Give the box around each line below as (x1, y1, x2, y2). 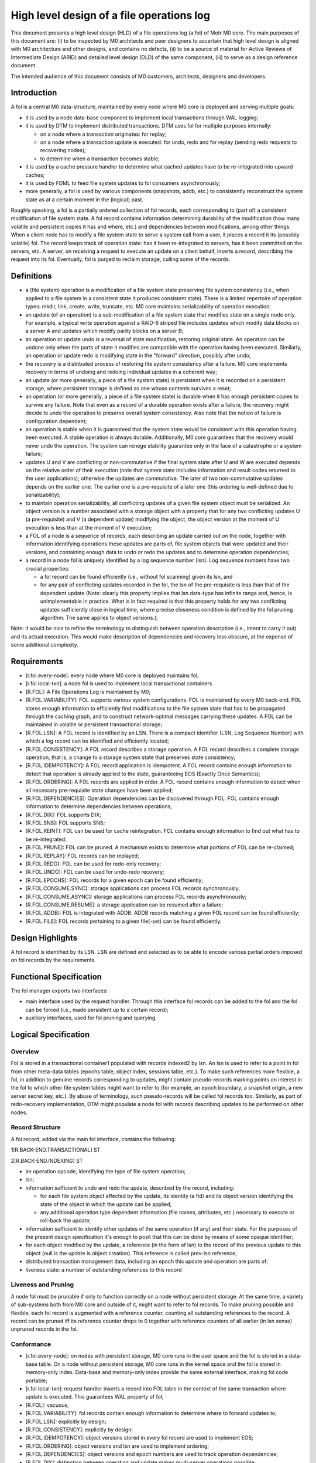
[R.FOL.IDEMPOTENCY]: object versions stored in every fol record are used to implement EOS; (25, 1434, 254, 1441)
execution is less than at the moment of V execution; (25, 524, 152, 531)
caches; (25, 171, 45, 178)
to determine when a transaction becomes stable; (40, 155, 160, 162)
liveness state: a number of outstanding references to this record (25, 1266, 182, 1273)
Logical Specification (11, 1029, 90, 1039)
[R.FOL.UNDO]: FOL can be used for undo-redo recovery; (25, 868, 165, 875)
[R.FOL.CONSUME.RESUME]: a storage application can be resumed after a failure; (25, 901, 224, 908)
